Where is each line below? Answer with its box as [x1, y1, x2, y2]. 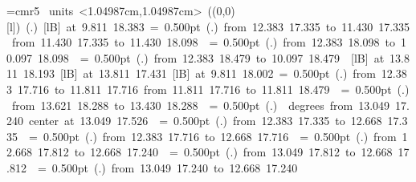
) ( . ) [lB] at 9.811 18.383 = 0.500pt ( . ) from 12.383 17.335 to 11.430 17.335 [15, 18, 410, 34]
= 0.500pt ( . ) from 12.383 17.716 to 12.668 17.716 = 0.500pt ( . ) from [28, 127, 397, 144]
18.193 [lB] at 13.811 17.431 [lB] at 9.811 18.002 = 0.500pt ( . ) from [22, 65, 376, 82]
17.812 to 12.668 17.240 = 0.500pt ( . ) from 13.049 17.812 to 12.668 [37, 144, 393, 160]
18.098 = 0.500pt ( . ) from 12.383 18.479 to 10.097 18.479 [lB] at [37, 49, 385, 66]
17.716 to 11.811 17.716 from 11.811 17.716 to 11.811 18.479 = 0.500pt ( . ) [17, 80, 410, 97]
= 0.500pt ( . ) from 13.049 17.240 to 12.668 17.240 [37, 159, 298, 176]
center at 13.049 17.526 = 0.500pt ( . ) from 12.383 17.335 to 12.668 [28, 112, 382, 129]
